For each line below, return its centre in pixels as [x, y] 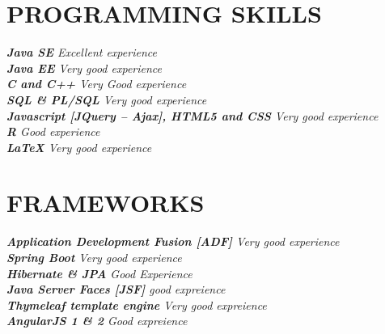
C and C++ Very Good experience [97, 84]
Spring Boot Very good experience [94, 257]
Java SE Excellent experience [82, 52]
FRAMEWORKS [106, 203]
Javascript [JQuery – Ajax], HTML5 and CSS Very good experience [192, 115]
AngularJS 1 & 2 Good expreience [97, 321]
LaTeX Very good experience [79, 147]
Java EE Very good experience [85, 68]
